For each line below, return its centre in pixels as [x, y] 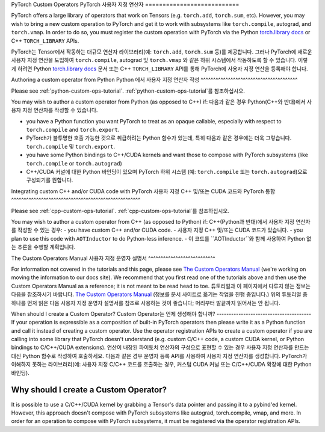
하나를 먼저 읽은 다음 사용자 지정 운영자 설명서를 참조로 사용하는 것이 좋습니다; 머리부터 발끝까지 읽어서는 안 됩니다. [146, 303]
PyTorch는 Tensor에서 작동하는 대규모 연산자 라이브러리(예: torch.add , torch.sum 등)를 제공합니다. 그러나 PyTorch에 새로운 [162, 52]
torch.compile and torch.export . [73, 130]
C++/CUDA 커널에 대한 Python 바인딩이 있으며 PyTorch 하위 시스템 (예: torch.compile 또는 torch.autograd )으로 [167, 172]
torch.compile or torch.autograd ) [74, 163]
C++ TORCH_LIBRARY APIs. [45, 41]
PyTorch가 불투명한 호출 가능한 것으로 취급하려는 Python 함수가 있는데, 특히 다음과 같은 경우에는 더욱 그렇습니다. [159, 138]
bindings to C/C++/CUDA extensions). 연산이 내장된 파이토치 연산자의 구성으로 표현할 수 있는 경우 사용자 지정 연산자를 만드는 [160, 347]
